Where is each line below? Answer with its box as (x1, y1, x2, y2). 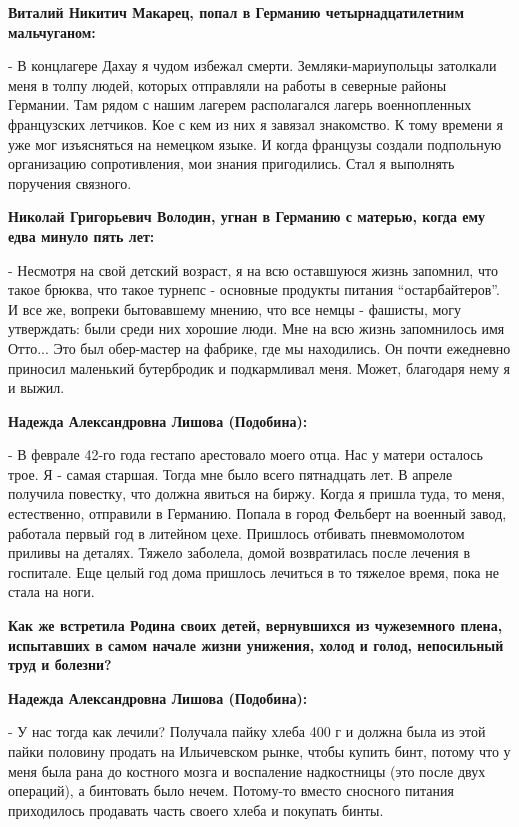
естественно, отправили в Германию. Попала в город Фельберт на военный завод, (8, 503, 507, 524)
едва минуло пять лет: (8, 225, 155, 246)
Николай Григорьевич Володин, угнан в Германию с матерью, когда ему (8, 206, 485, 227)
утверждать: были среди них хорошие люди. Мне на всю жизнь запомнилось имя (8, 318, 505, 339)
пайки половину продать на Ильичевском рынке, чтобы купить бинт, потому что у (8, 741, 511, 761)
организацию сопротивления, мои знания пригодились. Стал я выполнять (8, 153, 455, 174)
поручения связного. (8, 172, 132, 193)
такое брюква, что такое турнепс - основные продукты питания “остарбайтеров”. (8, 279, 500, 300)
